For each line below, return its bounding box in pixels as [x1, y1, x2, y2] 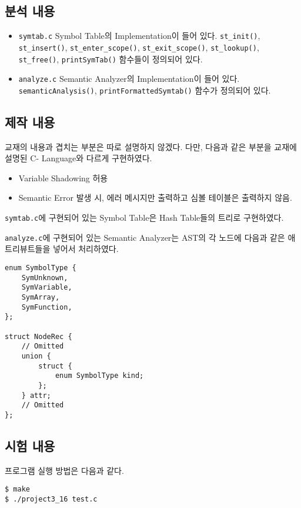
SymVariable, [21, 283, 72, 292]
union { [21, 351, 51, 360]
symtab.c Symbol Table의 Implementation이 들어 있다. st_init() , [18, 29, 260, 42]
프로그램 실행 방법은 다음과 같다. [5, 464, 124, 476]
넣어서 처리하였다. [52, 243, 119, 255]
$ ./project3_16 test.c [5, 494, 98, 503]
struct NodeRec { [5, 332, 72, 341]
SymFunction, [21, 303, 72, 311]
